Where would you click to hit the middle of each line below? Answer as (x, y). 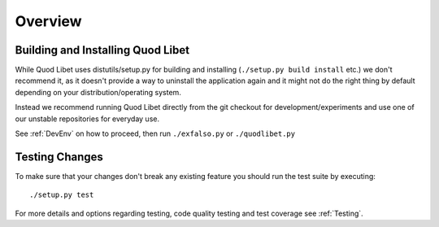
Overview (48, 21)
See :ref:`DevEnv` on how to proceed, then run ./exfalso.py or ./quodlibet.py (155, 133)
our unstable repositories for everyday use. (87, 119)
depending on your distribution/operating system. (98, 92)
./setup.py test (62, 195)
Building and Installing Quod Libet (102, 50)
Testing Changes (59, 157)
